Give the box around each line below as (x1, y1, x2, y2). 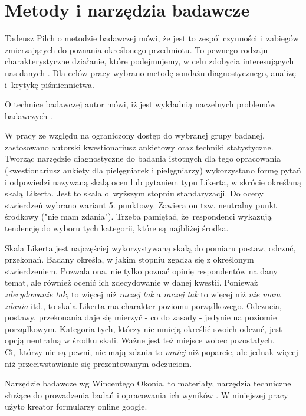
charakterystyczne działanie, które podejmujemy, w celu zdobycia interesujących (5, 55, 294, 67)
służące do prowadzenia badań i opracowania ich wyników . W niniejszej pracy (5, 388, 288, 401)
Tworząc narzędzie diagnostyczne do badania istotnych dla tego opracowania (5, 152, 281, 165)
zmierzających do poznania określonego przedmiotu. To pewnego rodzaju (5, 43, 268, 55)
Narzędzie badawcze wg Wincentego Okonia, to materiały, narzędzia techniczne (5, 377, 291, 389)
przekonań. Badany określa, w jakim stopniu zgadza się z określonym (5, 253, 254, 266)
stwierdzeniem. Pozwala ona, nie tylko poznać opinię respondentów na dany (5, 264, 278, 277)
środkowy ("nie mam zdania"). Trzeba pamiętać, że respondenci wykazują (5, 210, 272, 222)
